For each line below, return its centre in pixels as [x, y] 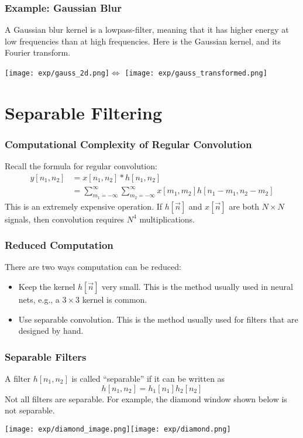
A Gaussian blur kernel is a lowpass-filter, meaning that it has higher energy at [147, 30]
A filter [18, 379]
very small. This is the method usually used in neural [197, 287]
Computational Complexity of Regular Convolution [128, 144]
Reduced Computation [59, 245]
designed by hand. [51, 331]
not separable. [30, 410]
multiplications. [167, 219]
